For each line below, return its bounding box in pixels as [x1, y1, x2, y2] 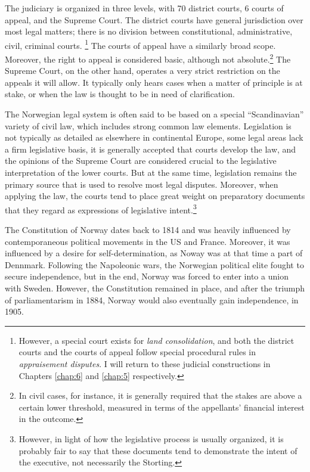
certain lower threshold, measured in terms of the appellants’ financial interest [18, 400, 305, 413]
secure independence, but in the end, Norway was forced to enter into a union [5, 270, 289, 282]
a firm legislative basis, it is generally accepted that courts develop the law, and [5, 142, 296, 155]
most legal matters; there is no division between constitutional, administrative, [5, 25, 293, 38]
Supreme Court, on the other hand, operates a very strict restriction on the [5, 64, 280, 77]
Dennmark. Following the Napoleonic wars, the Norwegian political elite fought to [5, 258, 304, 271]
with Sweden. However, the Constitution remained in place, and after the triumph [5, 282, 305, 294]
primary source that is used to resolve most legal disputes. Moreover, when [5, 178, 278, 190]
